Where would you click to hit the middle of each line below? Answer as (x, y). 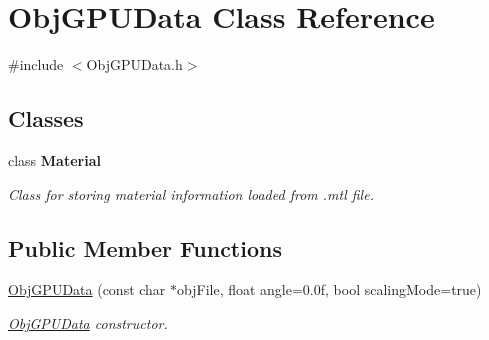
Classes (46, 118)
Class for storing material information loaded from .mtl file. (191, 193)
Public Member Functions (145, 247)
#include (36, 64)
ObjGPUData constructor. (88, 322)
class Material (54, 159)
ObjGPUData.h (134, 64)
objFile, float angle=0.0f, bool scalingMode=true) (329, 289)
